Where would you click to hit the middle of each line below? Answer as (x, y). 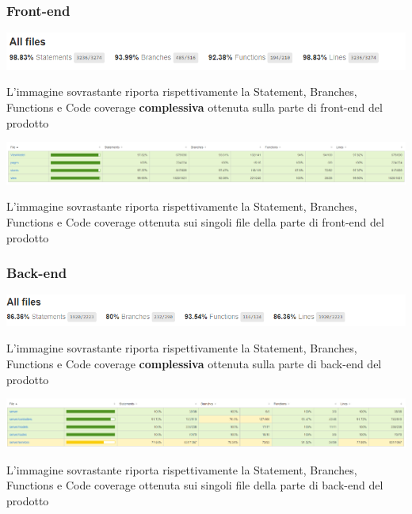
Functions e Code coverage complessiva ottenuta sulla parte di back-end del (194, 364)
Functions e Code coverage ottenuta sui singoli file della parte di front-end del (195, 221)
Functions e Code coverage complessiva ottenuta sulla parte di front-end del (195, 107)
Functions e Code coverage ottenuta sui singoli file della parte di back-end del (195, 485)
